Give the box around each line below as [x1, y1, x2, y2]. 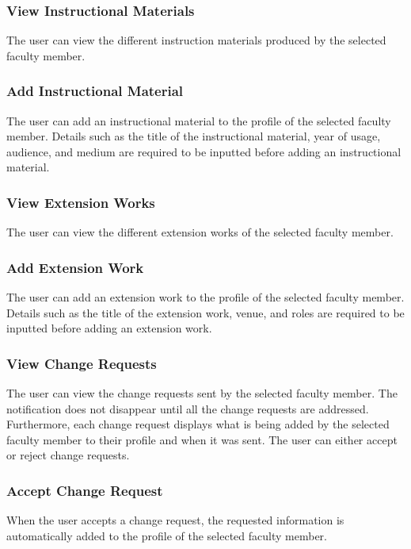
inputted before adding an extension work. [6, 320, 212, 336]
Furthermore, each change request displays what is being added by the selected [6, 416, 390, 432]
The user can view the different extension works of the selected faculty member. [6, 224, 394, 240]
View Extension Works [6, 192, 155, 212]
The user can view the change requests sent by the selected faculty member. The [6, 385, 398, 401]
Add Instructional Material [6, 81, 184, 101]
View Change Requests [6, 353, 157, 373]
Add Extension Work [6, 257, 144, 277]
